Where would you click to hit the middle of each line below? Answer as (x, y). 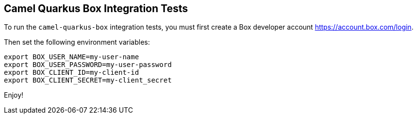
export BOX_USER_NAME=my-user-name (72, 57)
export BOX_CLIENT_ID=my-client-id (72, 73)
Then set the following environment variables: (77, 42)
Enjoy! (14, 95)
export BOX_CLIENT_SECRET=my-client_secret (88, 80)
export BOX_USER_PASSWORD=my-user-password (88, 65)
